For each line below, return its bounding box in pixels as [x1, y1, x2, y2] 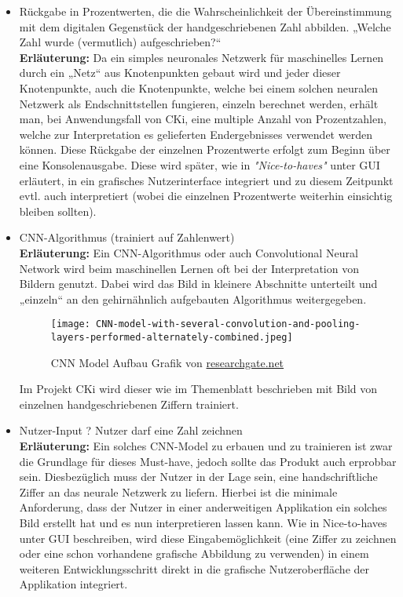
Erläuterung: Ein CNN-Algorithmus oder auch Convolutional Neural [19, 244, 358, 260]
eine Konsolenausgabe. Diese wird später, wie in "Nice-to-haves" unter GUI [19, 156, 380, 173]
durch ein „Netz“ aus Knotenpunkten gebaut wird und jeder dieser [19, 64, 341, 81]
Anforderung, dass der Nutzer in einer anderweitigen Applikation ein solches [19, 499, 387, 515]
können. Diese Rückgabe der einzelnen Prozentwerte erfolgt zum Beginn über [19, 141, 390, 158]
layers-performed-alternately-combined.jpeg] [50, 331, 293, 343]
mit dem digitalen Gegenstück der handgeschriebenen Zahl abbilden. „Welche [19, 18, 391, 35]
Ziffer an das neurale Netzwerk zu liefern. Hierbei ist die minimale [19, 483, 338, 500]
